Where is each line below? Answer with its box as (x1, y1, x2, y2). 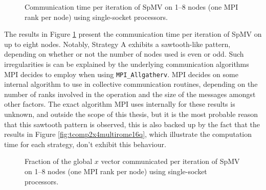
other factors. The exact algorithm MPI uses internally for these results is (4, 99, 235, 109)
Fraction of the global (25, 156, 93, 167)
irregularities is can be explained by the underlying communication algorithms (4, 58, 249, 69)
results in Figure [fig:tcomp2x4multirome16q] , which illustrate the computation (4, 129, 252, 139)
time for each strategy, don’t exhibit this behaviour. (4, 138, 166, 149)
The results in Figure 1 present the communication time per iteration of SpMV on (4, 29, 262, 39)
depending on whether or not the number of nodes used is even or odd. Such (4, 49, 244, 59)
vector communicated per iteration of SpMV (101, 156, 240, 167)
